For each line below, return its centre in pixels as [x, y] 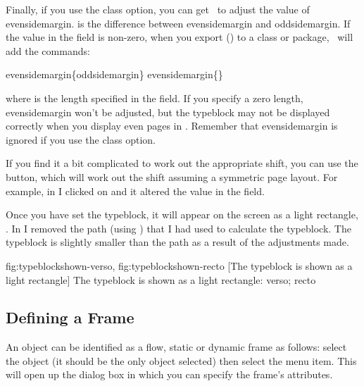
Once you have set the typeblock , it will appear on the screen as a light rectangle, [182, 214]
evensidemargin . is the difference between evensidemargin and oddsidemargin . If [178, 23]
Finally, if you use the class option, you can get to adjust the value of [158, 9]
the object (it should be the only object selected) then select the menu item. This [181, 360]
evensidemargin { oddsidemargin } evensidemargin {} [114, 74]
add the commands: [48, 50]
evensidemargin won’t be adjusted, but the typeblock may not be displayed [168, 112]
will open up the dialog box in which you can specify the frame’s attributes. [169, 374]
